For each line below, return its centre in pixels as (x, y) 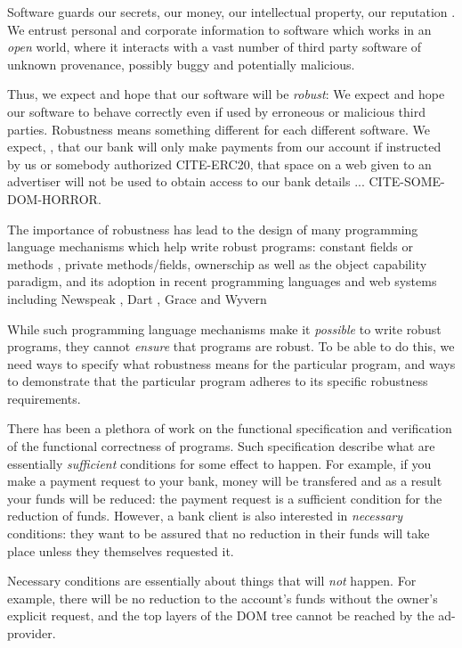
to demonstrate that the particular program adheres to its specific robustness (218, 381)
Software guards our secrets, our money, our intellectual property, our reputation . (231, 12)
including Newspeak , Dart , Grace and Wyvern (137, 298)
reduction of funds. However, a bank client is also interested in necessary (205, 516)
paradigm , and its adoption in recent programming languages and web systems (222, 281)
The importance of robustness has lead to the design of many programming (213, 229)
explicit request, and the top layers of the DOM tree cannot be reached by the (221, 615)
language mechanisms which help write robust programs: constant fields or (211, 246)
